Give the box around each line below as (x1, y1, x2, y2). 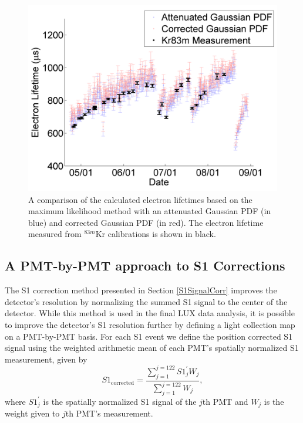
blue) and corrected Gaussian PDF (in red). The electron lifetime (28, 216, 264, 228)
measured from (28, 228, 82, 240)
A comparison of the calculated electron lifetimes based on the (28, 193, 253, 205)
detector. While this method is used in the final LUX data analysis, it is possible (5, 307, 295, 319)
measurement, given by (5, 353, 87, 365)
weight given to (5, 407, 60, 419)
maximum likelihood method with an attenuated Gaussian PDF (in (28, 205, 271, 217)
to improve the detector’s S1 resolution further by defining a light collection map (5, 318, 295, 330)
